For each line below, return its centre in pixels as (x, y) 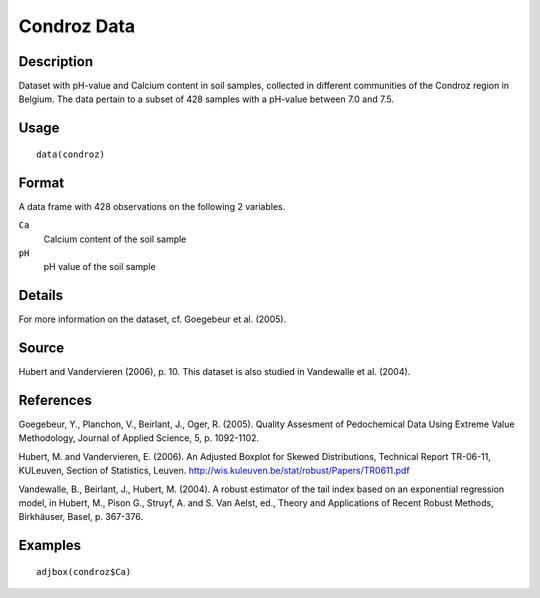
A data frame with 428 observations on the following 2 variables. (152, 206)
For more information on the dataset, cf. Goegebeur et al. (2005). (152, 319)
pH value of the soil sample (99, 267)
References (55, 400)
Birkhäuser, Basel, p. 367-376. (81, 517)
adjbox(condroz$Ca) (84, 571)
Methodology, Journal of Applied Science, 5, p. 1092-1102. (139, 438)
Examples (50, 545)
